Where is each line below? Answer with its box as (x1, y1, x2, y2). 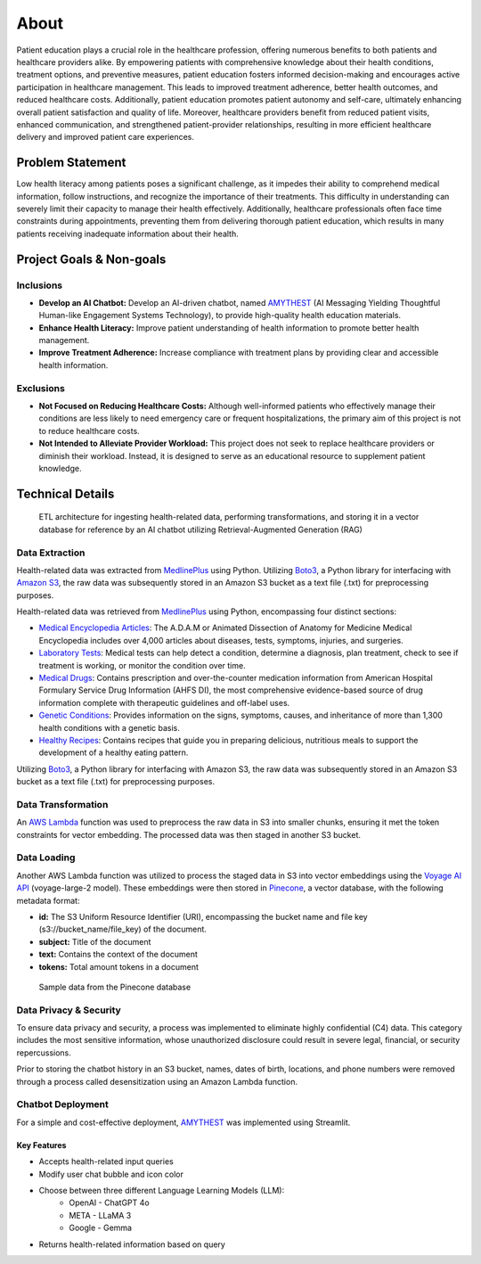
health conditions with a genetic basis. (38, 722, 180, 733)
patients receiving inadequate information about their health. (16, 228, 240, 239)
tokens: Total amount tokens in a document (38, 961, 200, 972)
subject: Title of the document (38, 936, 151, 947)
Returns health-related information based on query (38, 1239, 226, 1250)
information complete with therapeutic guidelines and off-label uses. (38, 697, 290, 708)
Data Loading (16, 851, 76, 864)
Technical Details (16, 486, 115, 501)
